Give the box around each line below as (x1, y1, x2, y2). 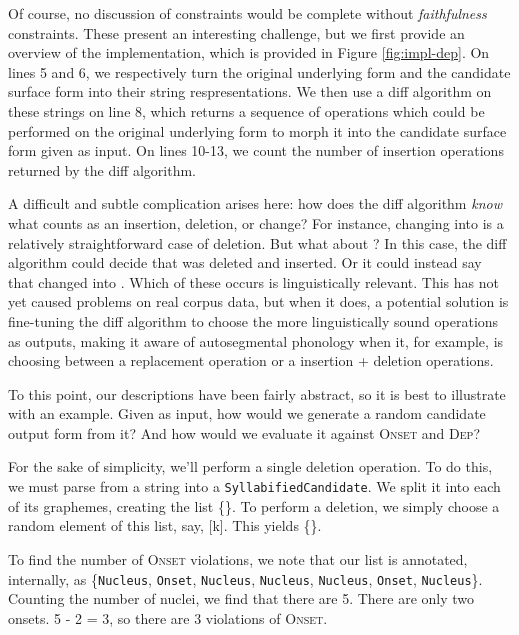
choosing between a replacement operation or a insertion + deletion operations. (8, 350, 494, 371)
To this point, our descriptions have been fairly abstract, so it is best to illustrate (8, 383, 506, 404)
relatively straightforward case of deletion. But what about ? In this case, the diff (8, 232, 507, 253)
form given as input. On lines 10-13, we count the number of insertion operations (8, 140, 504, 161)
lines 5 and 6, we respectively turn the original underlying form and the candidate (8, 61, 511, 82)
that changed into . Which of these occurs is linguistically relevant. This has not (8, 271, 499, 292)
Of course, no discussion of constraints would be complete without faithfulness (8, 3, 487, 23)
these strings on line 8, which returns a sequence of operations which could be (8, 100, 485, 121)
